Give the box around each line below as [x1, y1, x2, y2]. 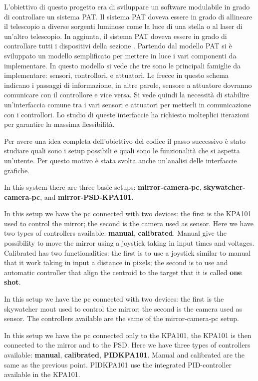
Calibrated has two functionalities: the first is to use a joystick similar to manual [4, 247, 251, 258]
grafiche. [4, 165, 29, 175]
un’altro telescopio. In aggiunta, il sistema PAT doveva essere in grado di [4, 30, 227, 41]
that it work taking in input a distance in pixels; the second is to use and [4, 257, 228, 268]
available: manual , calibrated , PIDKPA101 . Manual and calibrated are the [4, 350, 245, 360]
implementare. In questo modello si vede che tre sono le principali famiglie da [4, 60, 241, 70]
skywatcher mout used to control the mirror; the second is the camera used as [4, 303, 243, 314]
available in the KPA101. [4, 369, 80, 380]
